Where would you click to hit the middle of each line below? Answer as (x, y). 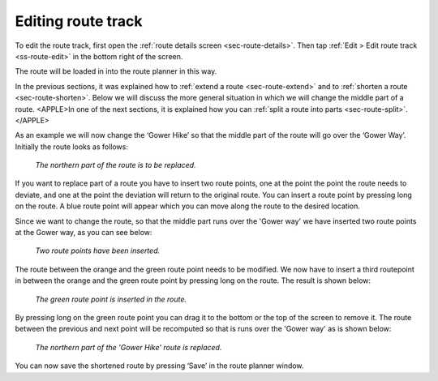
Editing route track (79, 21)
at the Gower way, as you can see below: (84, 233)
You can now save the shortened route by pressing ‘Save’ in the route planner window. (159, 366)
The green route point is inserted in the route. (111, 299)
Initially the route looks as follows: (72, 147)
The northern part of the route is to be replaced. (116, 165)
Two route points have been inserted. (98, 250)
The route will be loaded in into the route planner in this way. (116, 71)
